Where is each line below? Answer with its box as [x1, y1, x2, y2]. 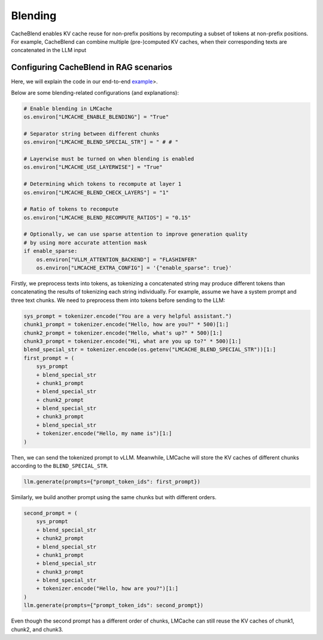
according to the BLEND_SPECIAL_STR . [11, 462, 109, 470]
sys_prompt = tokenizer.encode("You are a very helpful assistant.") [23, 312, 232, 319]
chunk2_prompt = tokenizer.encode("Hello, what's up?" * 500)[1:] [23, 330, 223, 336]
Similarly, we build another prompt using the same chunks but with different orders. [11, 493, 217, 500]
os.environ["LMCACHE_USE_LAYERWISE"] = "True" [23, 164, 163, 171]
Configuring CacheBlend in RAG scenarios [11, 62, 173, 73]
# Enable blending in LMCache [23, 105, 112, 112]
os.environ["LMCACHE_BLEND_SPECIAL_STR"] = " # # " [23, 138, 179, 146]
